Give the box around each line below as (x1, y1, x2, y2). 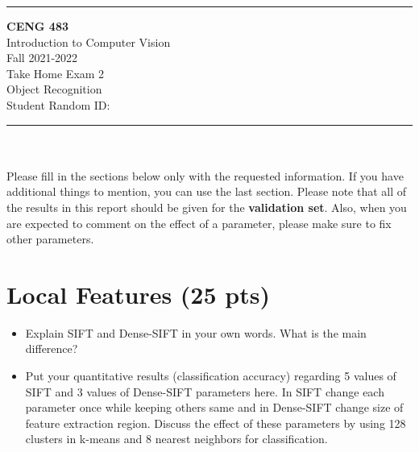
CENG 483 (6, 18, 68, 34)
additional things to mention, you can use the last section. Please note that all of (6, 183, 407, 200)
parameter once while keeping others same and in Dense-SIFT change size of (25, 399, 404, 416)
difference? (25, 340, 78, 357)
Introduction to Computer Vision (6, 33, 171, 50)
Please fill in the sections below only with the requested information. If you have (6, 167, 404, 184)
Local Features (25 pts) (6, 277, 270, 310)
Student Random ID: (6, 96, 110, 113)
